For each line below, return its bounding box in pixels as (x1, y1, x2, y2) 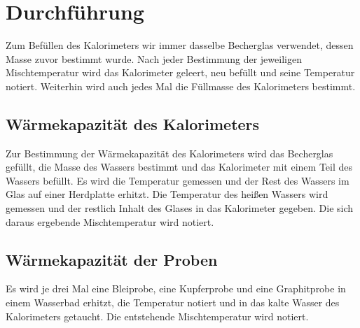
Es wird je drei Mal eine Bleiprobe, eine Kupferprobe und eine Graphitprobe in (6, 281, 346, 296)
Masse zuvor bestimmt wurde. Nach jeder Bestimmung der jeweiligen (6, 51, 302, 66)
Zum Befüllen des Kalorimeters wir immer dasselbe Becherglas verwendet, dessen (6, 38, 354, 52)
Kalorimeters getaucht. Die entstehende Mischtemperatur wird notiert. (6, 308, 309, 323)
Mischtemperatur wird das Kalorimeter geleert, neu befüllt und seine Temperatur (6, 65, 355, 80)
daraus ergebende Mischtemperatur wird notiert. (6, 214, 214, 229)
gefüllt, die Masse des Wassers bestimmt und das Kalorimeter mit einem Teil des (6, 159, 353, 174)
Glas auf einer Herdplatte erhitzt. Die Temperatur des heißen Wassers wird (6, 187, 328, 201)
